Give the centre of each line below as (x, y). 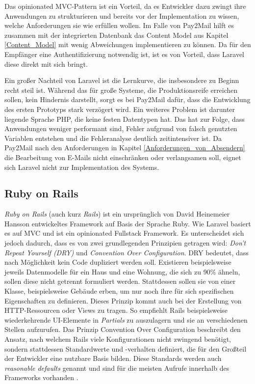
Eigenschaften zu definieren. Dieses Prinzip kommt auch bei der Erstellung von (123, 300)
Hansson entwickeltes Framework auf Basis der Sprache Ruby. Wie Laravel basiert (128, 223)
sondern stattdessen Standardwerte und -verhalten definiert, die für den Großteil (126, 348)
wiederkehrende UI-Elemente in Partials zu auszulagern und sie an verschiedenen (126, 319)
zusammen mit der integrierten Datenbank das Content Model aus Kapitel (116, 35)
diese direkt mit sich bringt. (46, 64)
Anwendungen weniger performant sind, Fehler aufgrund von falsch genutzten (121, 128)
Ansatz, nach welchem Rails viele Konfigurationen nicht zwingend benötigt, (118, 339)
